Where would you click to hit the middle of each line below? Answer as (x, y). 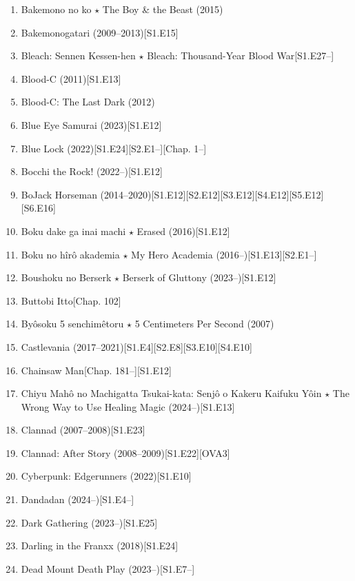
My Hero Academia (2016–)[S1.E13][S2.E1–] (224, 254)
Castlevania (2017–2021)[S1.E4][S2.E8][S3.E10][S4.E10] (136, 346)
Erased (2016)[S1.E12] (183, 231)
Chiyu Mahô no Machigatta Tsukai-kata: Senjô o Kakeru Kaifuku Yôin (171, 393)
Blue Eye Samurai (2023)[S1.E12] (91, 124)
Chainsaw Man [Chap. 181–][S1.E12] (96, 370)
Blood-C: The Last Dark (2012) (88, 102)
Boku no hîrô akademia (70, 254)
